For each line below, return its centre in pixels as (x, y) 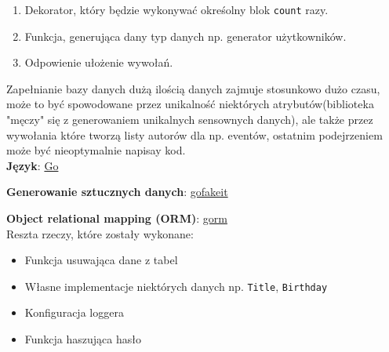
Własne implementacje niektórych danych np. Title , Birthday (176, 286)
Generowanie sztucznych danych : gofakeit (117, 192)
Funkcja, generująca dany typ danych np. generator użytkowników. (185, 36)
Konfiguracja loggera (74, 312)
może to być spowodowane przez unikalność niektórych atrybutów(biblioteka (190, 104)
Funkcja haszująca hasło (83, 339)
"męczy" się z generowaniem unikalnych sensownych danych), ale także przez (190, 120)
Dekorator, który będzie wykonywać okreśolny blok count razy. (176, 9)
